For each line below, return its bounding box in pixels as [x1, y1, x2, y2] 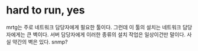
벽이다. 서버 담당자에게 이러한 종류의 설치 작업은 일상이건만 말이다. [33, 30, 186, 38]
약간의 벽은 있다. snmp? [12, 38, 68, 45]
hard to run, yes [6, 4, 85, 17]
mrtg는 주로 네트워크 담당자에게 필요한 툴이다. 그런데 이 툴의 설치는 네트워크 [6, 23, 181, 30]
